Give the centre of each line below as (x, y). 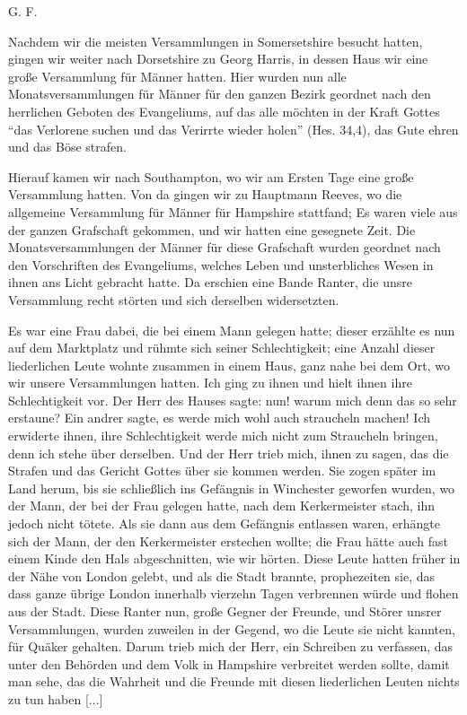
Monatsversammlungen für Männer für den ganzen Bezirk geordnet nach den (220, 94)
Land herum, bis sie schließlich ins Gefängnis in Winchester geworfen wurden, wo (232, 488)
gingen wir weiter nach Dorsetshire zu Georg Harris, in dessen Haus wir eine (218, 59)
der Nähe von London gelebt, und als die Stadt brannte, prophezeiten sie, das (222, 575)
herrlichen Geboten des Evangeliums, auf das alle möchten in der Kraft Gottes (224, 111)
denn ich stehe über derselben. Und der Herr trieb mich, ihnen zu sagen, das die (229, 453)
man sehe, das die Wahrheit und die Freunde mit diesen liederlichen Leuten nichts (234, 681)
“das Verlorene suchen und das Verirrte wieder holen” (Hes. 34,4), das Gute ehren (233, 129)
